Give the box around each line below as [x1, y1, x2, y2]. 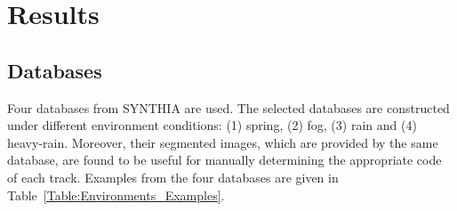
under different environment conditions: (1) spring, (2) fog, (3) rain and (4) [7, 116, 417, 134]
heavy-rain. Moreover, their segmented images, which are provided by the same [7, 133, 438, 151]
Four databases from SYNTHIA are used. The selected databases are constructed [7, 98, 450, 117]
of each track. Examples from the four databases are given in [7, 167, 339, 186]
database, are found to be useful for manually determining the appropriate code [7, 150, 442, 169]
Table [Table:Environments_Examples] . [7, 185, 225, 204]
